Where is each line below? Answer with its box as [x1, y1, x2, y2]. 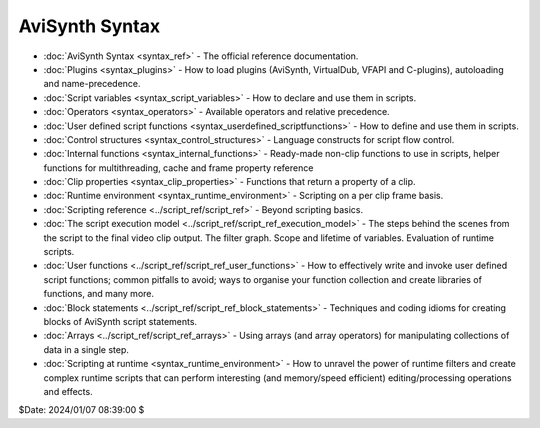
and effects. [43, 385, 94, 397]
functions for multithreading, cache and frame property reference [43, 161, 314, 174]
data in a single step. [43, 343, 130, 355]
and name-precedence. [43, 78, 141, 90]
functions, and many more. [43, 288, 155, 300]
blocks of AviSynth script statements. [43, 315, 198, 327]
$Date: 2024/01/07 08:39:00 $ [18, 404, 145, 416]
